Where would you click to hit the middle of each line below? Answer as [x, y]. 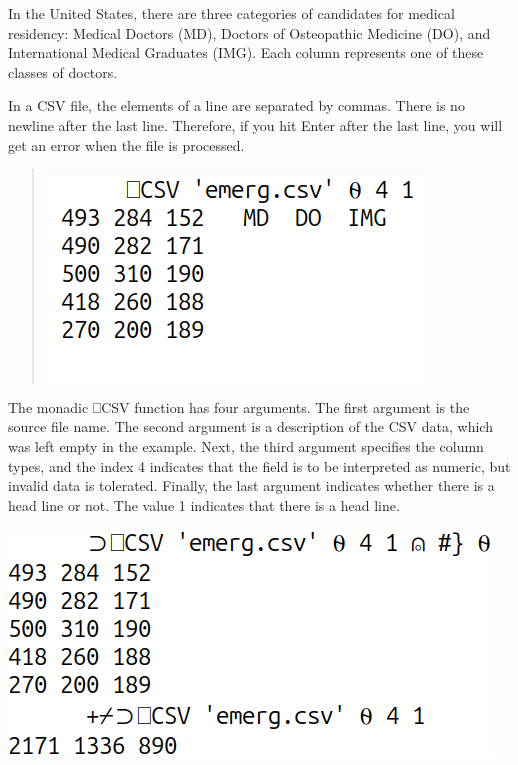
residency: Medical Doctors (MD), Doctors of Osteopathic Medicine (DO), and [249, 32]
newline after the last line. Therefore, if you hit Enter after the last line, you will [255, 124]
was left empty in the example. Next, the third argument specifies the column [246, 445]
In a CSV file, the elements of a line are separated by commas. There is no [236, 105]
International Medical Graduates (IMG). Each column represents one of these [246, 52]
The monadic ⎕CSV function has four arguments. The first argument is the [239, 406]
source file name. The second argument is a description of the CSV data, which [250, 426]
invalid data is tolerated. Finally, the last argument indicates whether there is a [251, 485]
